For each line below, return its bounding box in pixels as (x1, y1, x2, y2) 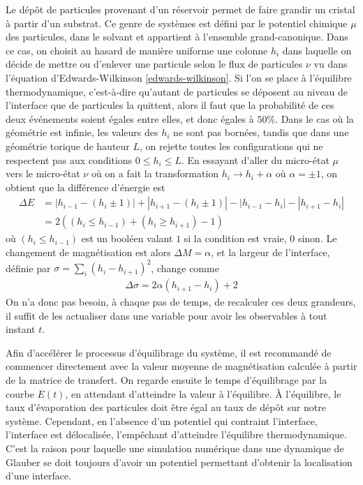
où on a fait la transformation (91, 166, 219, 181)
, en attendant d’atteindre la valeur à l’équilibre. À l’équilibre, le (65, 386, 341, 401)
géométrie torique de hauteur (6, 138, 130, 153)
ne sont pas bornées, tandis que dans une (173, 125, 349, 140)
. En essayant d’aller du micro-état (181, 152, 329, 167)
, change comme (151, 260, 219, 275)
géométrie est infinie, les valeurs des (6, 125, 158, 140)
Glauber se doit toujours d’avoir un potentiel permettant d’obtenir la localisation (6, 454, 353, 469)
